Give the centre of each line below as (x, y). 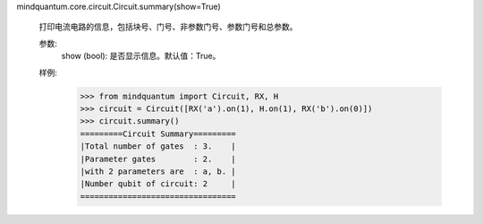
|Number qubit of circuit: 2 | (158, 184)
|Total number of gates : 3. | (158, 146)
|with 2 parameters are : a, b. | (158, 171)
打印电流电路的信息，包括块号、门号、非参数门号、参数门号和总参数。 (168, 27)
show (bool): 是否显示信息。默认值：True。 (141, 56)
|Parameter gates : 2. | (158, 159)
